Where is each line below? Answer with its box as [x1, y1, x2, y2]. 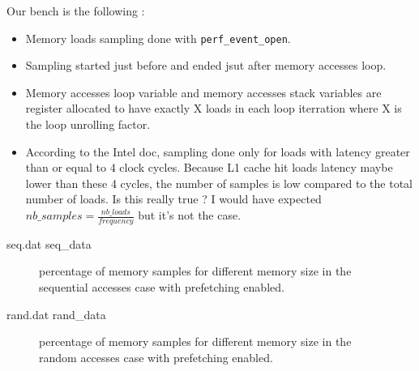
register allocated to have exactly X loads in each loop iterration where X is [25, 100, 402, 117]
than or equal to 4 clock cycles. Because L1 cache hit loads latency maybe [25, 159, 393, 176]
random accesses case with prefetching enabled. [39, 348, 273, 365]
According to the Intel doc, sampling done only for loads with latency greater [25, 143, 410, 160]
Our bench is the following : [6, 2, 145, 19]
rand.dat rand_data [6, 305, 106, 322]
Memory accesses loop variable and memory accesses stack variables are [25, 83, 382, 100]
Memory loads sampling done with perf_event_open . [25, 29, 291, 46]
